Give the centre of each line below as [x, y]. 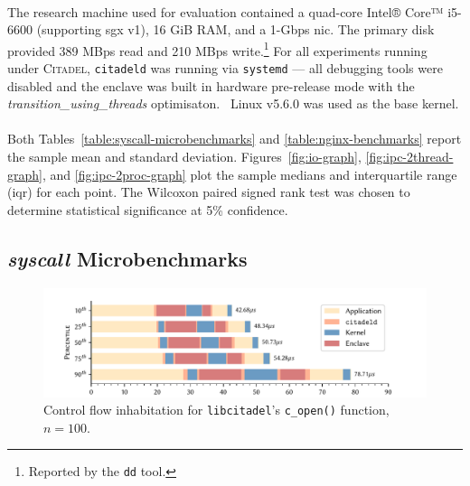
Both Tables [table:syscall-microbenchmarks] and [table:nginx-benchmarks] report [235, 139]
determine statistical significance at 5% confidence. [148, 209]
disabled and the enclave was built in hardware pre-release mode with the [211, 85]
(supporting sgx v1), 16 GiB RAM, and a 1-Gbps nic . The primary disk [235, 29]
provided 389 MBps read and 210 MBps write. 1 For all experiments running [217, 49]
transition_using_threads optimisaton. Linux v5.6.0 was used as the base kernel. [233, 103]
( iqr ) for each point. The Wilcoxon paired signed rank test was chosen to [209, 192]
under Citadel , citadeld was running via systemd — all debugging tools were [225, 68]
